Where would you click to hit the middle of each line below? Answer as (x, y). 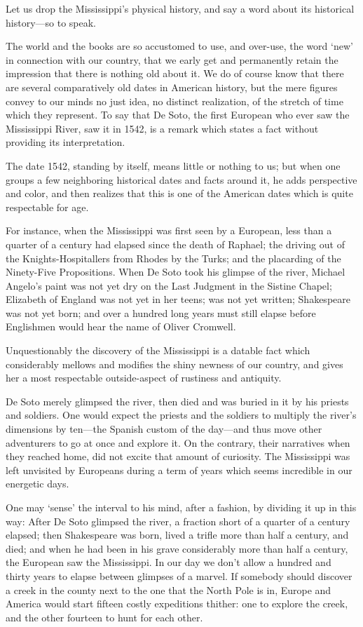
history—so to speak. (51, 22)
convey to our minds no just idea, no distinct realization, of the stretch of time (174, 101)
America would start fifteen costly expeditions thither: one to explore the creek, (177, 604)
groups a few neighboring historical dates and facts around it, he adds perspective (181, 179)
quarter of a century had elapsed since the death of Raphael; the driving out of (175, 244)
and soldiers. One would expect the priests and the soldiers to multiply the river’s (181, 415)
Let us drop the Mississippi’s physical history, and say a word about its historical (180, 8)
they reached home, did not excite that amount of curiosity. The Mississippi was (178, 456)
